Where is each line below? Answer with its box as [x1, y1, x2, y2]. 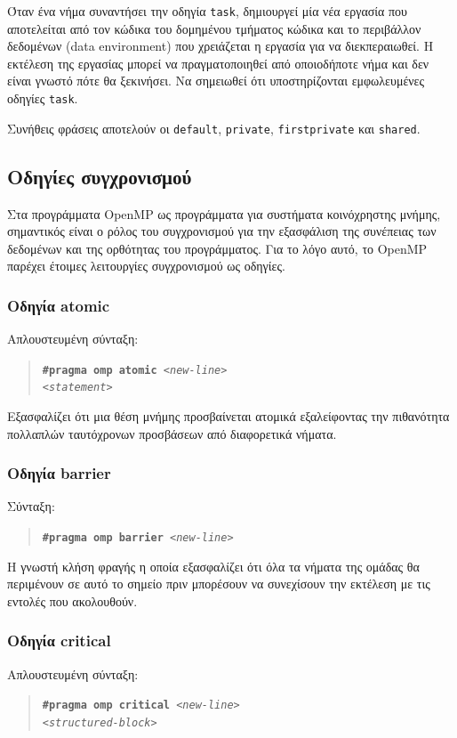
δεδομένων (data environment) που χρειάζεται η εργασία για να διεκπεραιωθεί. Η [7, 36, 434, 55]
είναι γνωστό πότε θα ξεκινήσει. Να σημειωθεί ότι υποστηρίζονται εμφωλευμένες [7, 71, 425, 90]
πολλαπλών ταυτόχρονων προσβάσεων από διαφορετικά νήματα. [7, 424, 337, 442]
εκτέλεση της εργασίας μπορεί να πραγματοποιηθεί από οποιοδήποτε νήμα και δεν [7, 53, 429, 72]
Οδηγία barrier [7, 462, 111, 484]
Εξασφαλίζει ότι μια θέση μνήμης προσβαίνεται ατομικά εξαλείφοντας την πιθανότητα [7, 407, 450, 426]
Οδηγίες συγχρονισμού [7, 162, 192, 190]
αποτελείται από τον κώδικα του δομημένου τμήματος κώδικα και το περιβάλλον [7, 19, 421, 37]
